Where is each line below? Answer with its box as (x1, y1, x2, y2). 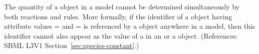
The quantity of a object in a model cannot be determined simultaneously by (4, 1, 240, 11)
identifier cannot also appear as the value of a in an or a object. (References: (4, 30, 238, 41)
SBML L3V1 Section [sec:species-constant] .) (4, 40, 139, 51)
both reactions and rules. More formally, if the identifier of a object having (4, 11, 232, 21)
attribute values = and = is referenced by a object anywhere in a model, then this (4, 21, 256, 31)
